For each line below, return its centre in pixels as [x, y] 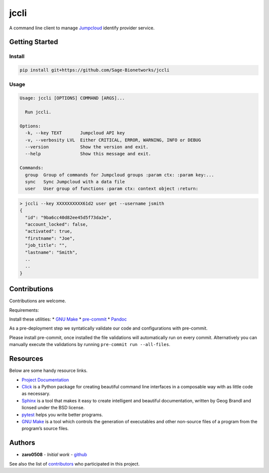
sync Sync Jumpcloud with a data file [75, 181]
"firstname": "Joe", [50, 238]
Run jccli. [38, 112]
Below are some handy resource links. [48, 370]
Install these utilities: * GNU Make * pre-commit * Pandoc [68, 319]
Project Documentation [45, 380]
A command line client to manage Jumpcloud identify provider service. [82, 28]
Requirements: [24, 310]
